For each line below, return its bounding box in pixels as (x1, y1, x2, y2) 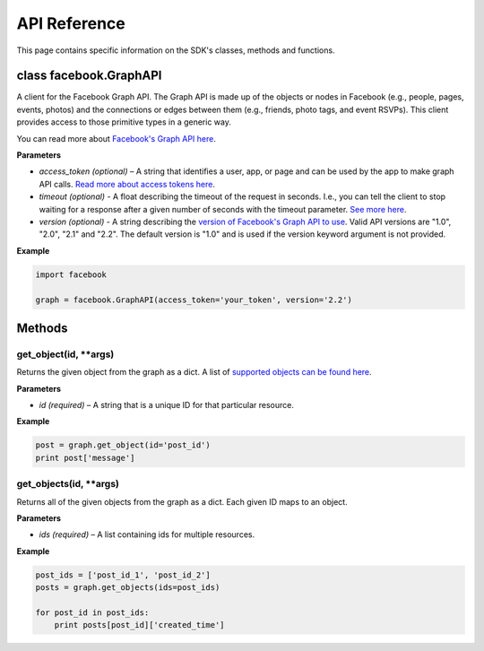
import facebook (35, 269, 108, 280)
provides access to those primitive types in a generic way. (16, 117, 232, 127)
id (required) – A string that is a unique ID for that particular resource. (39, 400, 295, 411)
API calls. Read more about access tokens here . (39, 178, 215, 189)
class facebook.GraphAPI (16, 68, 162, 83)
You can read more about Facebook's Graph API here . (16, 133, 217, 143)
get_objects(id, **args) (16, 478, 120, 490)
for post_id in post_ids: (35, 607, 150, 618)
